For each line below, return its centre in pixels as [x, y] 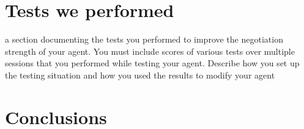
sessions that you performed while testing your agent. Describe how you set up [152, 63]
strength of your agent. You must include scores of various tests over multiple [150, 51]
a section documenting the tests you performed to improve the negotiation [144, 39]
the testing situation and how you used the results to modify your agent [140, 75]
